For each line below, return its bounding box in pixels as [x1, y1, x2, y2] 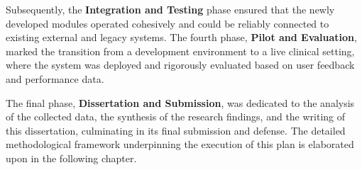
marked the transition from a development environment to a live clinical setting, [6, 43, 355, 58]
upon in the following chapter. [6, 150, 137, 165]
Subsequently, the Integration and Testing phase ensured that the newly [6, 2, 335, 16]
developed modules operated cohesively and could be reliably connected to [6, 16, 329, 30]
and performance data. [6, 71, 104, 86]
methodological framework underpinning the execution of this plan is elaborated [6, 137, 354, 152]
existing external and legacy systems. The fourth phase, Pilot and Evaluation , [6, 30, 357, 45]
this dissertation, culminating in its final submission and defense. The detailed [6, 123, 346, 137]
